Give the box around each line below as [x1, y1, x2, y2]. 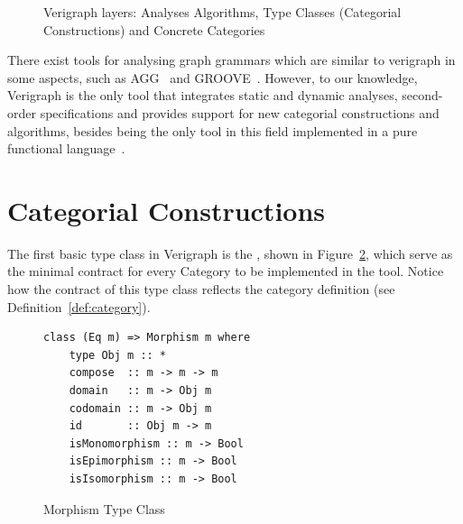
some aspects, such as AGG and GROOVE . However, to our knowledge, [7, 68, 418, 87]
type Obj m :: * [69, 348, 167, 362]
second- [402, 86, 443, 105]
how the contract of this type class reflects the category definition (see [7, 280, 395, 299]
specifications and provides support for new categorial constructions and [40, 103, 440, 122]
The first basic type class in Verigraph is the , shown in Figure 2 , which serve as [7, 244, 453, 262]
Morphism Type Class [43, 499, 165, 518]
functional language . [7, 139, 125, 158]
